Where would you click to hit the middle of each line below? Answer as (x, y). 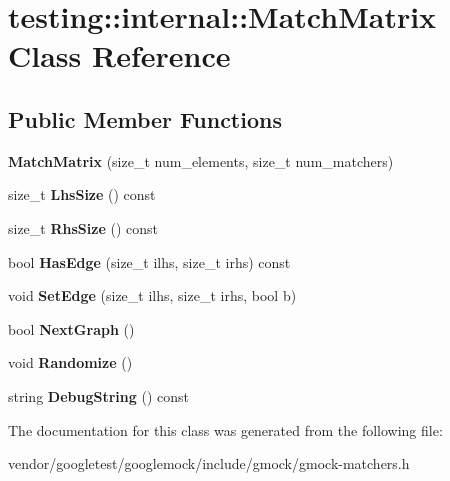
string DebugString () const (98, 395)
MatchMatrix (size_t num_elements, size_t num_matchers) (201, 160)
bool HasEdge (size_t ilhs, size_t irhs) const (149, 261)
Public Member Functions (145, 118)
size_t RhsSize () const (83, 227)
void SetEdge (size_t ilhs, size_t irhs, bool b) (152, 295)
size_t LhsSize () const (82, 194)
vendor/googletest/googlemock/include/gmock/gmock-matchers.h (209, 463)
